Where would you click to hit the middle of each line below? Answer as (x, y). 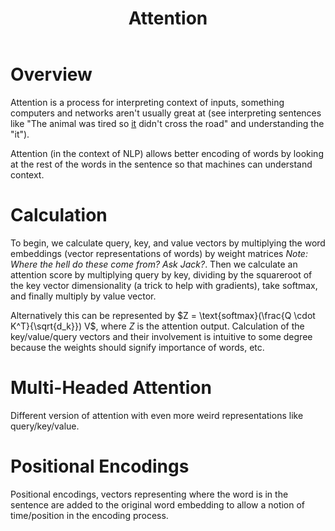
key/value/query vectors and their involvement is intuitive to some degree (161, 336)
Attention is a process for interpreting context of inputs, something (147, 102)
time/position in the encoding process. (89, 515)
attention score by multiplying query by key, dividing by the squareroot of (161, 274)
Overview (51, 74)
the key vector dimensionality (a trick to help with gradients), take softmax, (164, 285)
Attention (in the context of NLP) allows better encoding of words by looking (167, 153)
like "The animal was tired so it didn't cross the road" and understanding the (167, 123)
